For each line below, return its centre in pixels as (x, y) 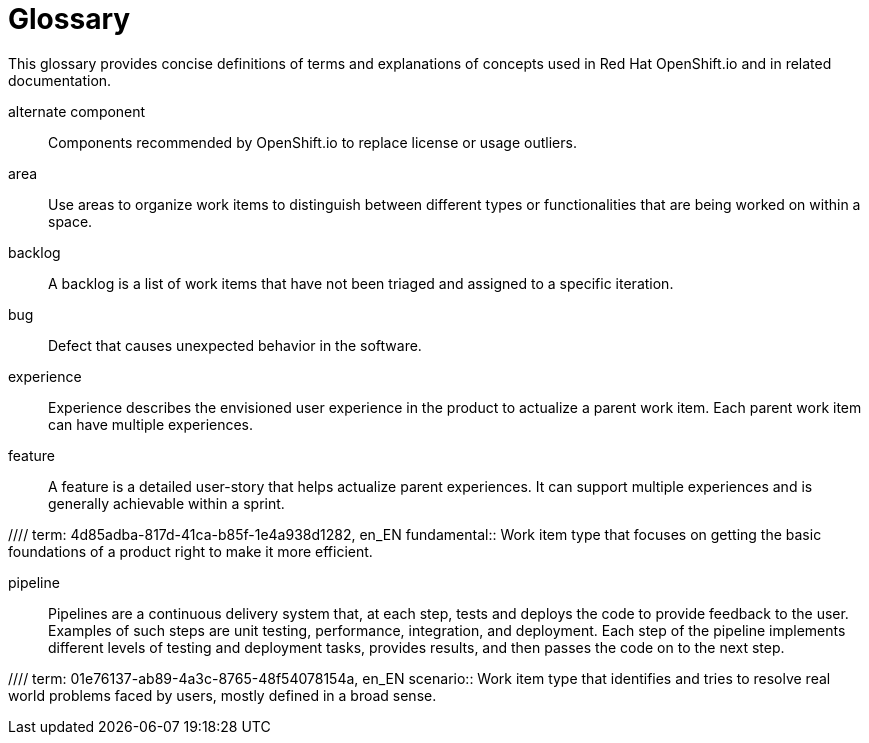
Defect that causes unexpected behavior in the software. (235, 345)
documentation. (60, 80)
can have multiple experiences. (151, 424)
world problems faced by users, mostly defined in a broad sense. (222, 695)
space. (70, 221)
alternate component (77, 111)
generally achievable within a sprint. (166, 503)
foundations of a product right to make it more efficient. (190, 551)
